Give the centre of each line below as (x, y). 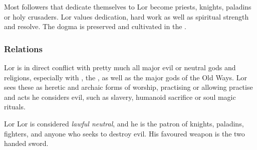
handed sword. (26, 143)
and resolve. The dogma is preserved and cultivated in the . (95, 26)
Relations (23, 48)
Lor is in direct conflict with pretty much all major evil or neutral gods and (120, 67)
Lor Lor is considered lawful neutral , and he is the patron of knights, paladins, (124, 123)
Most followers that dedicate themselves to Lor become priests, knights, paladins (128, 7)
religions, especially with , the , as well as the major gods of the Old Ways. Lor (125, 77)
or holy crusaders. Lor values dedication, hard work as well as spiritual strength (126, 16)
